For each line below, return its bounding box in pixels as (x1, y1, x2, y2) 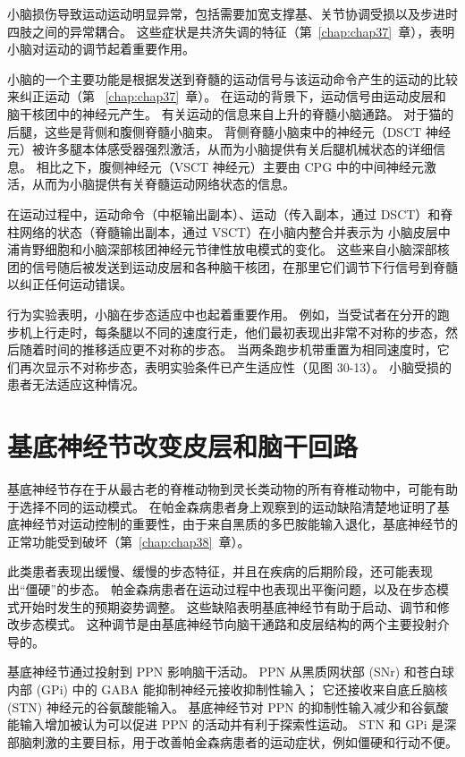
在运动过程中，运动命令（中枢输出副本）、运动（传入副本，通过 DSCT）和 (7, 204, 441, 223)
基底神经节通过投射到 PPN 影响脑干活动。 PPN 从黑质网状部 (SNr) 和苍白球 (7, 662, 454, 681)
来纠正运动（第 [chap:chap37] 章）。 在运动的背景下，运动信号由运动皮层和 (7, 87, 446, 106)
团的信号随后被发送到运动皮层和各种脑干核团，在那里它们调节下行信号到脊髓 (7, 257, 458, 276)
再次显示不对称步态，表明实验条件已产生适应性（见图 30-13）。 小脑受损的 (19, 357, 452, 376)
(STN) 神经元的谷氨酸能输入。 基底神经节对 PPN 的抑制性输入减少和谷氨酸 (7, 697, 449, 716)
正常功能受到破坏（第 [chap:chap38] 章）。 (7, 532, 250, 550)
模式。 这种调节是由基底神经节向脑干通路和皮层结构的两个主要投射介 (44, 615, 450, 634)
